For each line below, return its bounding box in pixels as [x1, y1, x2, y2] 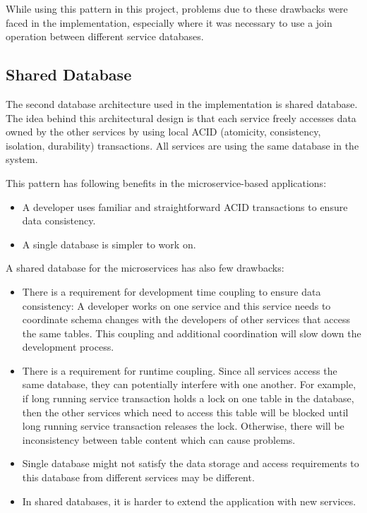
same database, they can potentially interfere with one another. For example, [22, 377, 356, 392]
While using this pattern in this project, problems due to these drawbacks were [6, 1, 348, 16]
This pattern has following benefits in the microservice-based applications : [6, 175, 327, 190]
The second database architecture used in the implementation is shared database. [6, 96, 358, 111]
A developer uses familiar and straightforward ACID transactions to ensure [22, 199, 348, 214]
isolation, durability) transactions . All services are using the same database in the [6, 138, 359, 152]
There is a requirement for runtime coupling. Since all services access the [22, 363, 337, 378]
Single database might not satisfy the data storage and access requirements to [22, 456, 359, 471]
